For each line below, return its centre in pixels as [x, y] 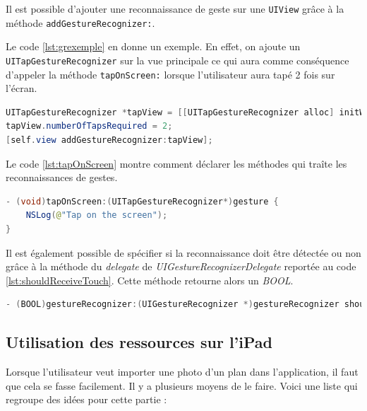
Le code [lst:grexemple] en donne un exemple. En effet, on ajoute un [153, 46]
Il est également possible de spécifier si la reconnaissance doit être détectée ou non [183, 252]
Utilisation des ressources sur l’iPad [139, 342]
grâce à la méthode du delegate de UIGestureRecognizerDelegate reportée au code [181, 266]
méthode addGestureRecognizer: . [80, 22]
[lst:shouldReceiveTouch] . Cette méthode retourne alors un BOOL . [150, 280]
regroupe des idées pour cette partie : [86, 399]
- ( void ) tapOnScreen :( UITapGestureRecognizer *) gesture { [142, 201]
